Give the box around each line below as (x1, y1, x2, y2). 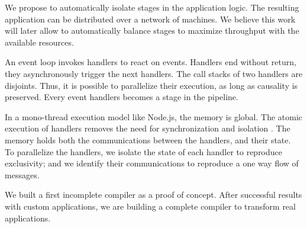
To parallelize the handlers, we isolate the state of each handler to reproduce (5, 145, 283, 158)
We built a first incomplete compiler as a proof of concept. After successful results (5, 188, 302, 201)
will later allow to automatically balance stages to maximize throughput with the (5, 24, 299, 37)
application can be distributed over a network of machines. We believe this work (5, 12, 296, 25)
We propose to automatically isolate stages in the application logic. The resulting (5, 1, 299, 13)
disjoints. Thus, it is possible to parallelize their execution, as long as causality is (5, 79, 298, 91)
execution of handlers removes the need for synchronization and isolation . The (5, 122, 290, 134)
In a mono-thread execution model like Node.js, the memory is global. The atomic (5, 110, 303, 123)
